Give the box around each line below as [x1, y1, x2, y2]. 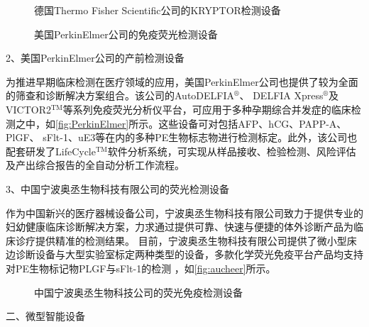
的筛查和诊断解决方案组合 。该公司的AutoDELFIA [6, 88, 235, 103]
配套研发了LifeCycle [6, 143, 96, 158]
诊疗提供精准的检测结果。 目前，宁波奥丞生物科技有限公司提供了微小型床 [15, 233, 357, 248]
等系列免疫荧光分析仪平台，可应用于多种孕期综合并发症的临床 [62, 101, 351, 116]
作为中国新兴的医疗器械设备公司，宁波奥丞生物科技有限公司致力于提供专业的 [6, 205, 363, 220]
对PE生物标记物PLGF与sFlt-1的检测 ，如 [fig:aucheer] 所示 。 [6, 260, 276, 275]
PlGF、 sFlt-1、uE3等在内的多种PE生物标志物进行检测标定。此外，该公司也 [6, 130, 358, 145]
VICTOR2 [6, 101, 51, 116]
